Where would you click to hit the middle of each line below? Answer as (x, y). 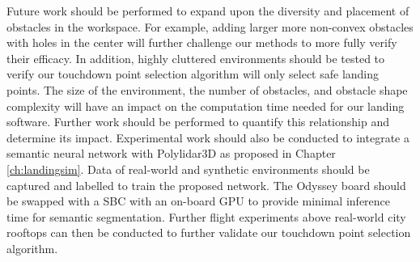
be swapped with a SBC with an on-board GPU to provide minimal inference (199, 201)
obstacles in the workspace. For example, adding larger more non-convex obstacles (210, 26)
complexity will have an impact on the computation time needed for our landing (206, 106)
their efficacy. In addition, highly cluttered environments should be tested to (196, 58)
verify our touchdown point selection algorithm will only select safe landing (193, 74)
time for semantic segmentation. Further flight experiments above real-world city (206, 216)
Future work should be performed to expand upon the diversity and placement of (208, 11)
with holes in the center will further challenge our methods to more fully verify (202, 42)
